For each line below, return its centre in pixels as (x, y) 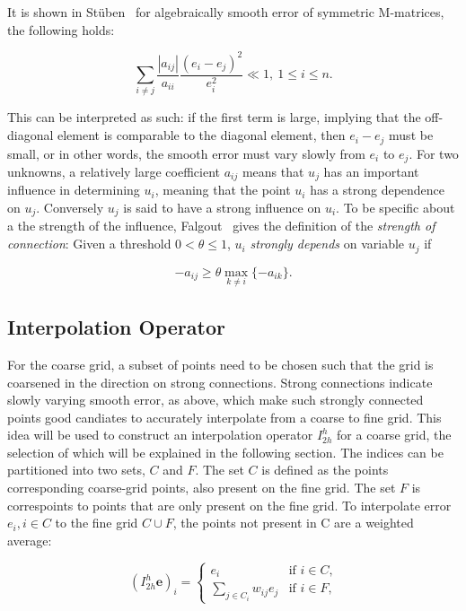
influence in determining (74, 190)
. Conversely (70, 207)
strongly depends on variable (327, 244)
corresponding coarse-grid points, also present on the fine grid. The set (202, 488)
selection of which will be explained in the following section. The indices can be (225, 452)
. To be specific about (396, 207)
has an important (371, 171)
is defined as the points (325, 470)
